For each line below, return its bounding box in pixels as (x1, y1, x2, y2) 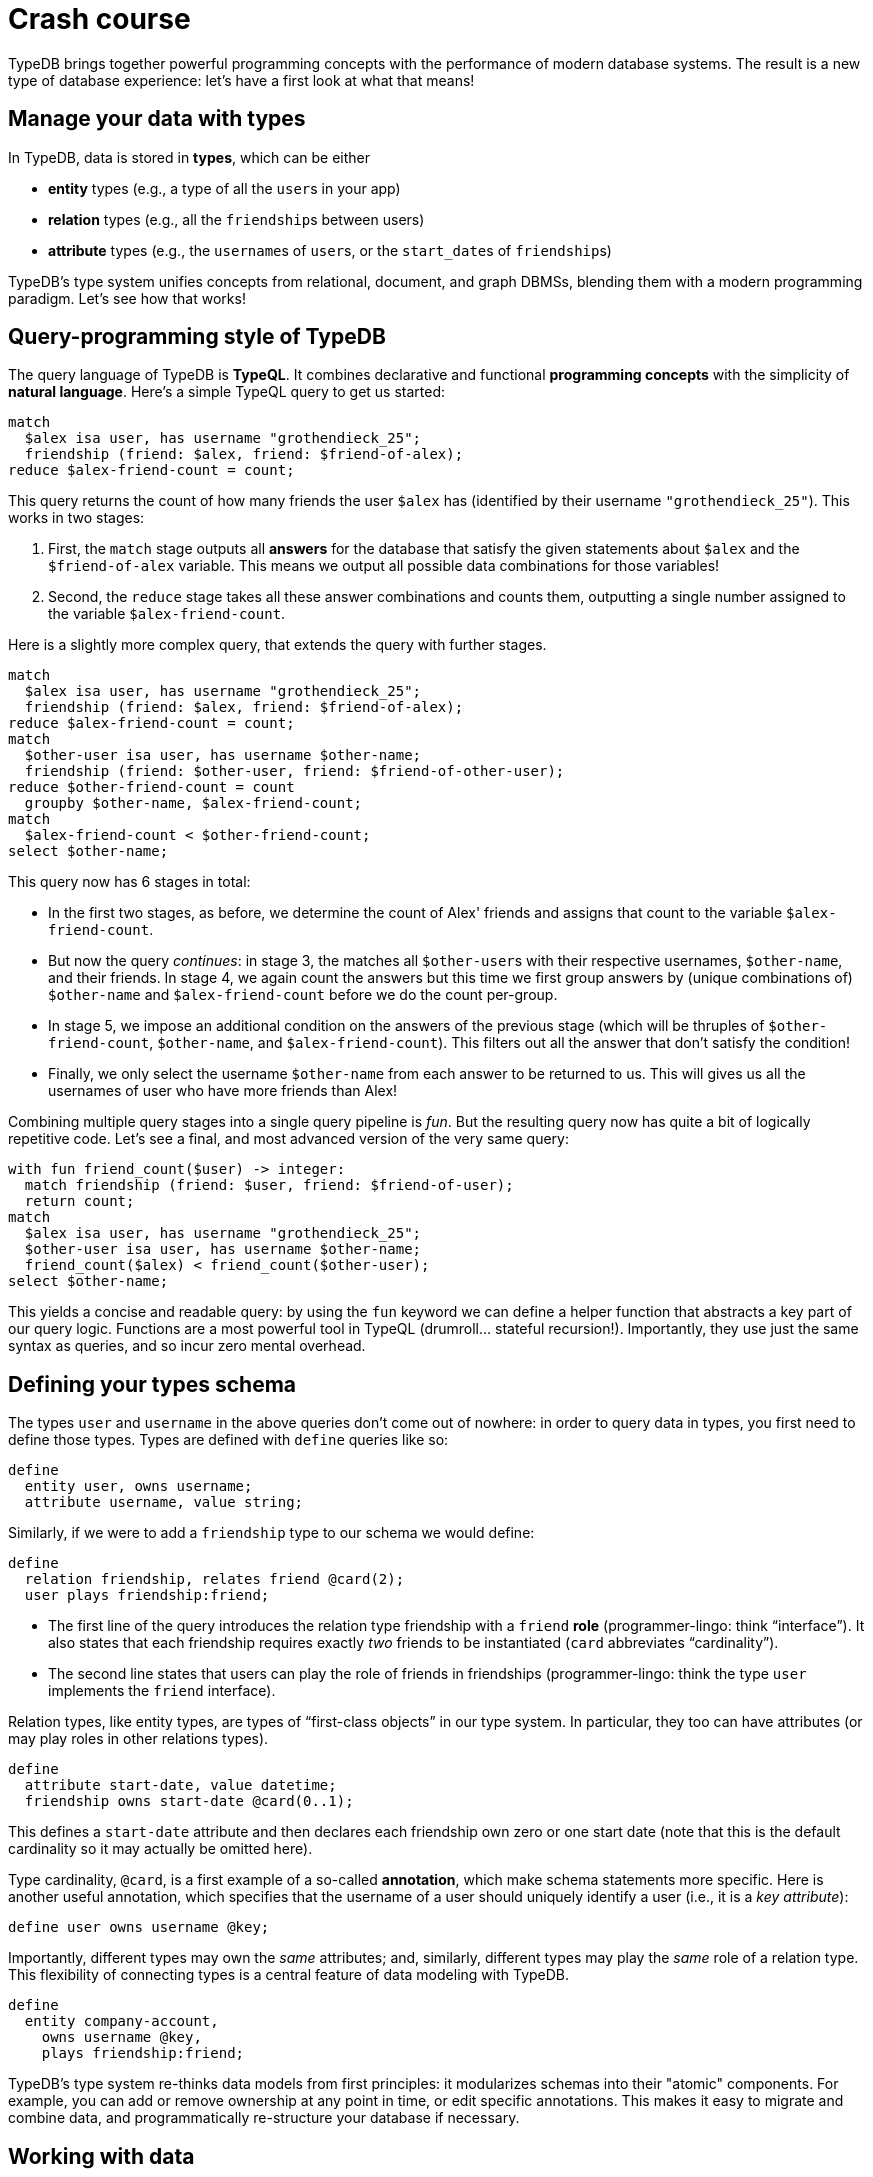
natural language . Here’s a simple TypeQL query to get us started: (8, 383, 446, 401)
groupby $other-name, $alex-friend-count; (24, 795, 363, 812)
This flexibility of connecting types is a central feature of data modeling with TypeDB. (8, 1966, 570, 1984)
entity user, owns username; (24, 1478, 253, 1495)
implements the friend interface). (48, 1682, 276, 1700)
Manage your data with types (8, 106, 306, 132)
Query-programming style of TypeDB (8, 324, 386, 350)
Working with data (8, 2143, 195, 2169)
